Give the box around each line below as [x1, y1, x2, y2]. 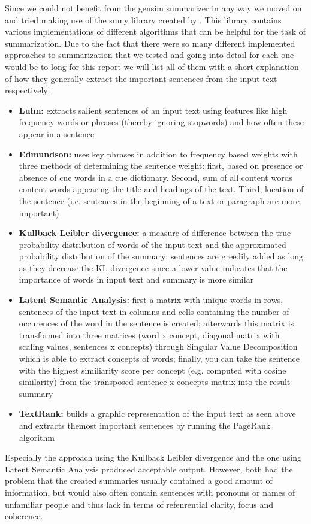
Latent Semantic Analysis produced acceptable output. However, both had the [5, 462, 293, 475]
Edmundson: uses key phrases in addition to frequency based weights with [19, 147, 298, 160]
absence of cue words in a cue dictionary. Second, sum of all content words [19, 171, 292, 183]
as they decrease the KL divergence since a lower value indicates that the [19, 261, 288, 274]
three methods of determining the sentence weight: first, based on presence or [19, 159, 303, 172]
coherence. [5, 510, 43, 522]
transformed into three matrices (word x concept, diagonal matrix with [19, 328, 280, 341]
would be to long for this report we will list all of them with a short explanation [5, 60, 299, 72]
